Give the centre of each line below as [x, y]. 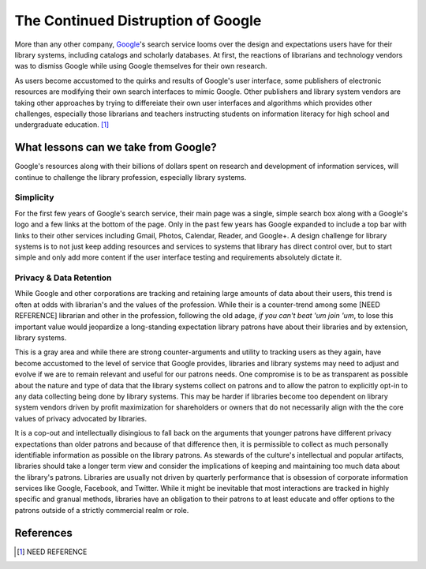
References [43, 533]
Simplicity [34, 197]
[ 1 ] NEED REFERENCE [52, 552]
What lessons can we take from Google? [116, 147]
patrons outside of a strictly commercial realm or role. [102, 510]
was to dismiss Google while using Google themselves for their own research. [141, 66]
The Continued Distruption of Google [138, 21]
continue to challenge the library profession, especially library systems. [131, 177]
